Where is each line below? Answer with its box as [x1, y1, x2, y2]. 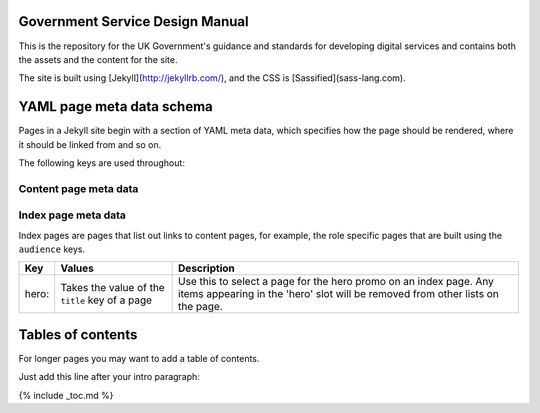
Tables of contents [18, 326, 138, 343]
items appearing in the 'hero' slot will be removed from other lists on [178, 287, 499, 301]
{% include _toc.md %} [18, 389, 114, 401]
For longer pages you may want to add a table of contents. [18, 352, 260, 364]
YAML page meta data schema [18, 98, 214, 115]
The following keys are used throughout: [18, 156, 185, 169]
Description [178, 261, 235, 275]
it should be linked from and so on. [18, 138, 162, 150]
